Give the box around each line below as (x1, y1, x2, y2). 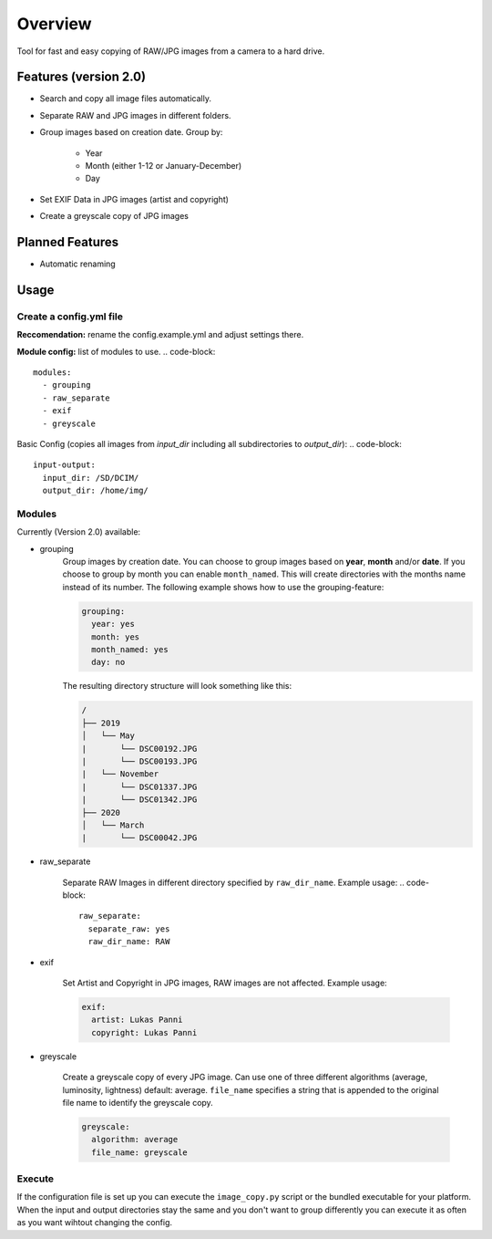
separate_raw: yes (87, 923, 170, 934)
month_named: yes (91, 644, 169, 655)
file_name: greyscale (91, 1147, 189, 1158)
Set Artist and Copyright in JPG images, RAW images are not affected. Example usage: (62, 977, 387, 988)
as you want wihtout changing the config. (16, 1217, 173, 1228)
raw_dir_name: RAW (87, 936, 170, 947)
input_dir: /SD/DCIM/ (42, 473, 139, 483)
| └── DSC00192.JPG (81, 744, 198, 754)
